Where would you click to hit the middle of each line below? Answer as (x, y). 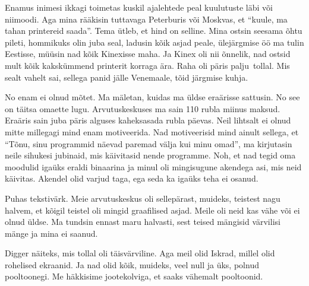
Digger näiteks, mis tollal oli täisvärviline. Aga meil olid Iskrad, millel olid (140, 253)
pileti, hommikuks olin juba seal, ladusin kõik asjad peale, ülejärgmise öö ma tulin (154, 42)
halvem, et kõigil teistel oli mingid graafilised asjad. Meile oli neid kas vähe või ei (152, 210)
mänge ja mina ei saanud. (51, 233)
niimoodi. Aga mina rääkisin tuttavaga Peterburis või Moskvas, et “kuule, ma (146, 19)
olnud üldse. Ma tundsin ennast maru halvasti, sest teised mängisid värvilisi (143, 222)
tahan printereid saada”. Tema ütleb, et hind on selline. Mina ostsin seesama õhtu (154, 31)
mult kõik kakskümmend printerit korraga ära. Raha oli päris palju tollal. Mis (147, 65)
